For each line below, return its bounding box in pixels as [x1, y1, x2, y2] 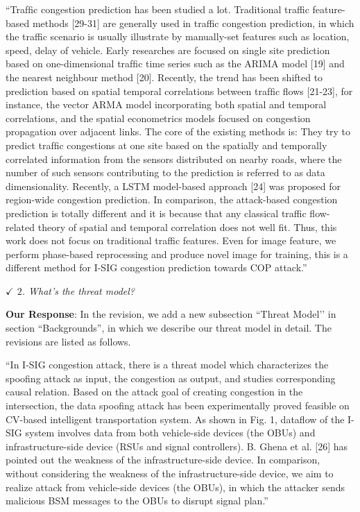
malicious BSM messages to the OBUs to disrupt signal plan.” [6, 493, 268, 508]
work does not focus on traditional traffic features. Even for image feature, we [6, 233, 336, 248]
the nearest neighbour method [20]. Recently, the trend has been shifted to [6, 69, 323, 84]
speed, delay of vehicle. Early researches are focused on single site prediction [6, 42, 330, 57]
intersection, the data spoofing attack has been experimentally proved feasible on [6, 398, 350, 413]
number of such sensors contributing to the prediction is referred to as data [6, 165, 325, 180]
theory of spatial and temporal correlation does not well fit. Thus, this [37, 219, 337, 234]
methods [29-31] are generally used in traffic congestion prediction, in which [32, 15, 354, 30]
